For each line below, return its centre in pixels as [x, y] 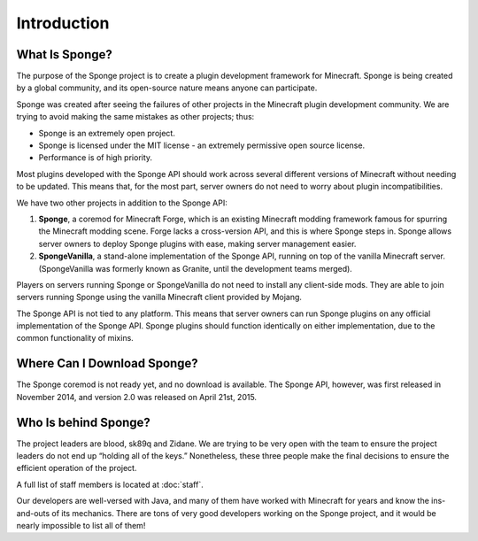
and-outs [33, 513]
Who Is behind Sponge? [83, 422]
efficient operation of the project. [77, 468]
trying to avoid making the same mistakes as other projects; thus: [135, 117]
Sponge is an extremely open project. [107, 133]
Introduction [63, 23]
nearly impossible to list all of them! [81, 526]
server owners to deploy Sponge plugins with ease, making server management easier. [197, 243]
